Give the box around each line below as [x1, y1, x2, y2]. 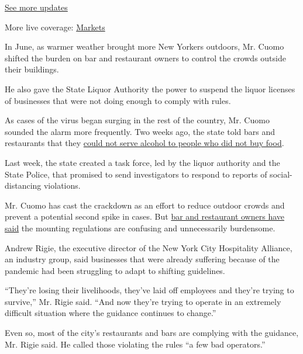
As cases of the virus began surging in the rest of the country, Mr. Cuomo [5, 114, 270, 126]
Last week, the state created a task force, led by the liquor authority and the [5, 156, 280, 168]
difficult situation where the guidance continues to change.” [5, 307, 216, 319]
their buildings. [5, 63, 59, 75]
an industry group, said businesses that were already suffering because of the [5, 253, 280, 265]
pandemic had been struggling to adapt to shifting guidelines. [5, 264, 225, 276]
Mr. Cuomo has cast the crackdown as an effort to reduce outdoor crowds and [5, 199, 285, 211]
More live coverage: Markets [5, 20, 105, 33]
